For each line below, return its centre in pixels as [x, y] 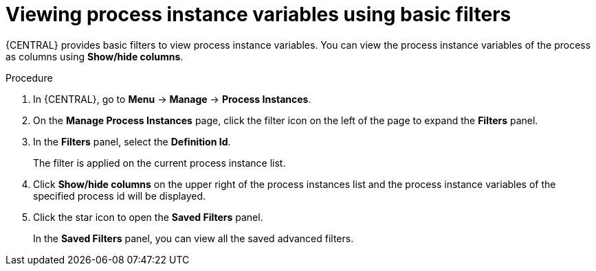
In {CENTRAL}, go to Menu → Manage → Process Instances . [172, 99]
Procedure [29, 78]
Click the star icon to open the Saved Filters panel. [148, 217]
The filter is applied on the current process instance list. [159, 163]
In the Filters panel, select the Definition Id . [132, 141]
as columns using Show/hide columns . [95, 56]
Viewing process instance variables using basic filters [258, 14]
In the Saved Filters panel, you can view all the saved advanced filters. [194, 238]
